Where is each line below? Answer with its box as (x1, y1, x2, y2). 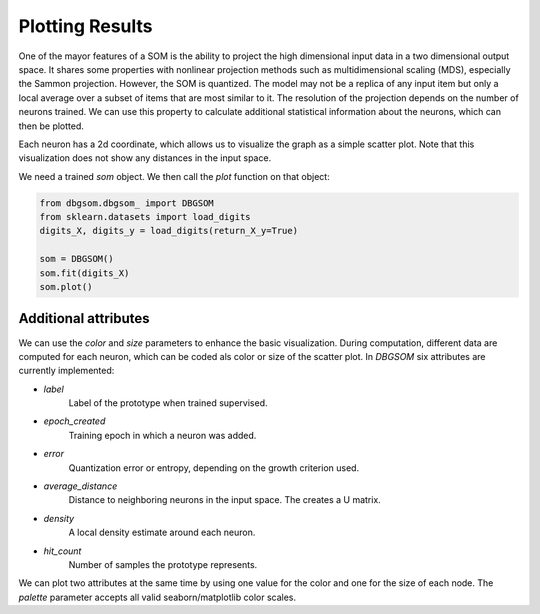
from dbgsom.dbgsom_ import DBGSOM (39, 197, 214, 209)
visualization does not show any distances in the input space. (18, 152, 272, 164)
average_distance (43, 480, 118, 492)
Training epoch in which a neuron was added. (68, 429, 257, 441)
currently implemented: (18, 365, 115, 377)
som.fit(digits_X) (39, 267, 130, 279)
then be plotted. (18, 120, 85, 132)
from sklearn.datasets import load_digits (39, 211, 251, 223)
